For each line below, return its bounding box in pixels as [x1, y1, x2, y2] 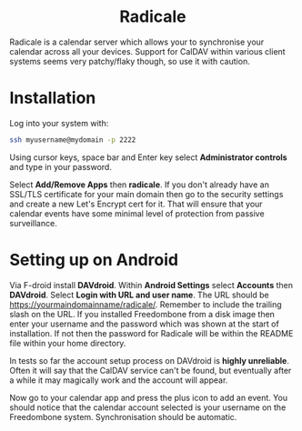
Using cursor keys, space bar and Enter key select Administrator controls [9, 152, 288, 163]
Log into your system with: [9, 117, 109, 128]
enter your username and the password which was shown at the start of [9, 318, 279, 329]
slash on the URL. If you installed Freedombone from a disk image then [9, 308, 276, 319]
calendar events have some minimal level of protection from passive [9, 207, 266, 219]
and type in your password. [9, 161, 112, 172]
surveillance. [9, 217, 57, 228]
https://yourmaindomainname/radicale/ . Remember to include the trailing [9, 298, 282, 310]
